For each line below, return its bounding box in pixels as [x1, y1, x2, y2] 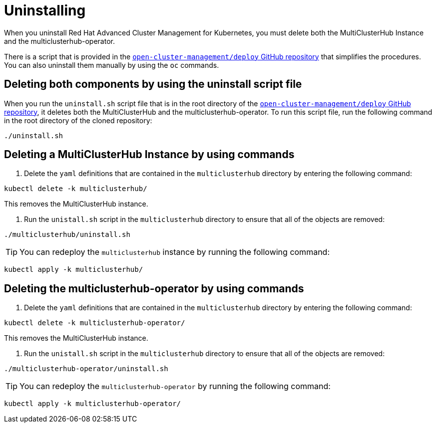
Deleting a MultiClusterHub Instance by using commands [4, 148, 295, 161]
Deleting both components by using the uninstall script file [4, 78, 302, 91]
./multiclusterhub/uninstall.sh [4, 230, 130, 239]
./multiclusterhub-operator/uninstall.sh [4, 365, 168, 373]
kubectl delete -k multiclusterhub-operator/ [4, 319, 185, 327]
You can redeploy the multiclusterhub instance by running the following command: [19, 247, 330, 257]
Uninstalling [4, 2, 86, 19]
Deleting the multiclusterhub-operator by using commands [4, 282, 304, 295]
